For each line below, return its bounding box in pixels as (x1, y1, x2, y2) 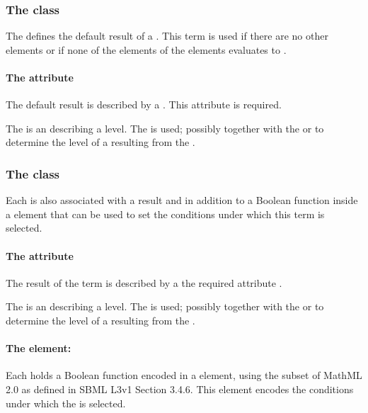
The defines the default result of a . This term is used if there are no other (6, 28, 328, 43)
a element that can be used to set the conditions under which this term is (6, 206, 325, 221)
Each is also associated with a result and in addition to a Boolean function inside (6, 193, 358, 208)
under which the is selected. (6, 395, 126, 410)
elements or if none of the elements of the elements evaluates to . (6, 42, 287, 57)
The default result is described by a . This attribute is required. (6, 97, 282, 112)
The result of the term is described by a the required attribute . (6, 275, 282, 290)
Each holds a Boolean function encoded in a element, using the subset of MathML (6, 368, 362, 383)
